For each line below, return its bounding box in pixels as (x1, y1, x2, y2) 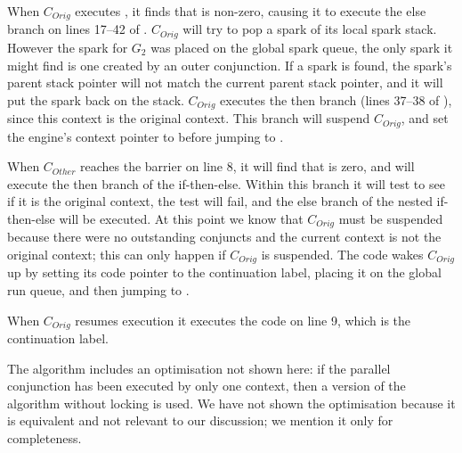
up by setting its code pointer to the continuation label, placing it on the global (7, 263, 442, 282)
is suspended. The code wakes (261, 245, 424, 264)
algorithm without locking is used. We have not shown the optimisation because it (7, 393, 456, 412)
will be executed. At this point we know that (59, 209, 304, 227)
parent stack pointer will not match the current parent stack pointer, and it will (7, 73, 443, 92)
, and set (401, 109, 449, 128)
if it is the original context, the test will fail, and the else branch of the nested (7, 192, 433, 210)
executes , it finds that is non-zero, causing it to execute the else (75, 2, 426, 20)
